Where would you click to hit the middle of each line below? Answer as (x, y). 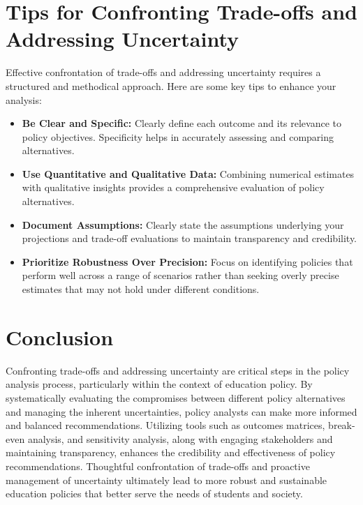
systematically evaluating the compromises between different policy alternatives (176, 397)
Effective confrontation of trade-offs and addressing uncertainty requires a (163, 72)
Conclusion (60, 337)
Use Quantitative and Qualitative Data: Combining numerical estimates (188, 173)
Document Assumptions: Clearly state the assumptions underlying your (183, 224)
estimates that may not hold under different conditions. (141, 289)
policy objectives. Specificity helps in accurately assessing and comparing (178, 136)
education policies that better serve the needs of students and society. (154, 493)
